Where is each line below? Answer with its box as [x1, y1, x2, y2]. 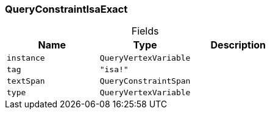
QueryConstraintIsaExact [5, 3, 128, 15]
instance [7, 53, 45, 63]
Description [210, 39, 266, 52]
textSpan [7, 76, 45, 86]
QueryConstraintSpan [99, 76, 191, 86]
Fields [131, 25, 159, 38]
